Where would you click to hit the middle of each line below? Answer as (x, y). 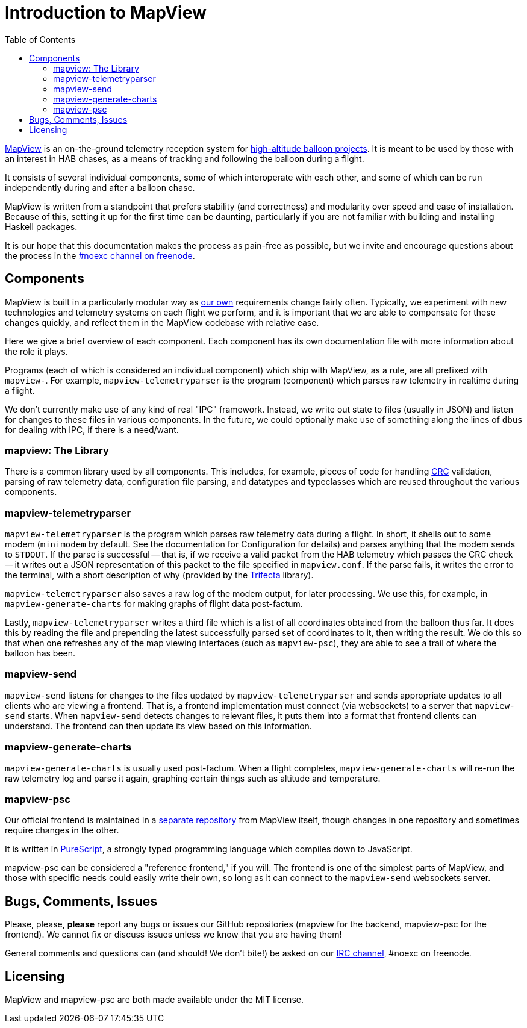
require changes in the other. (62, 830)
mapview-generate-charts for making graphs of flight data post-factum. (154, 604)
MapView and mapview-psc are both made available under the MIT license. (154, 1000)
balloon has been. (40, 653)
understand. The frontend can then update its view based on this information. (158, 726)
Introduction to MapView (106, 13)
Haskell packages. (41, 226)
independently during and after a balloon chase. (100, 187)
